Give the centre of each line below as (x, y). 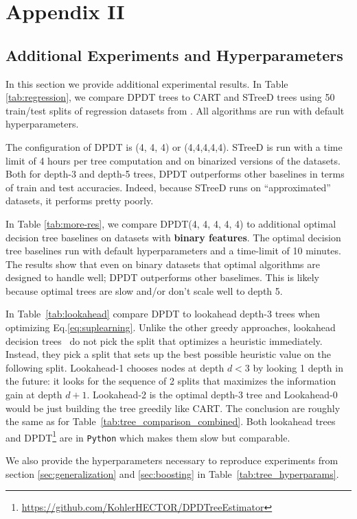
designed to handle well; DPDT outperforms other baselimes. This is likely (162, 277)
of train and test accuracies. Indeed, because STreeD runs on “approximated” (168, 187)
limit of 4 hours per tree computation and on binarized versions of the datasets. (173, 160)
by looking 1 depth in (298, 367)
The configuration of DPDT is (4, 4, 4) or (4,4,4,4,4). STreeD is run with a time (174, 146)
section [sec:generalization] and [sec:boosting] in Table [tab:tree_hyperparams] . (172, 473)
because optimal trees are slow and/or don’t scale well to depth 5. (144, 290)
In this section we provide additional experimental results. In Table (147, 83)
